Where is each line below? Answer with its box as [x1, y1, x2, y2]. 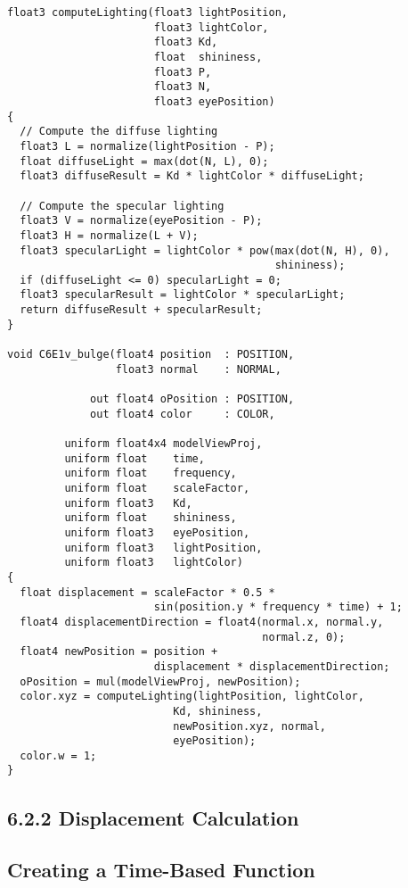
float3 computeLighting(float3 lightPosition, [7, 6, 288, 19]
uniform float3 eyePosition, [64, 526, 250, 539]
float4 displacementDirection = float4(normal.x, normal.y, [20, 615, 384, 628]
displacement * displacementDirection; [153, 660, 390, 673]
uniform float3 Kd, [64, 496, 192, 510]
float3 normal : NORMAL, [115, 362, 282, 376]
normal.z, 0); [262, 630, 346, 643]
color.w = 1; [20, 749, 97, 762]
